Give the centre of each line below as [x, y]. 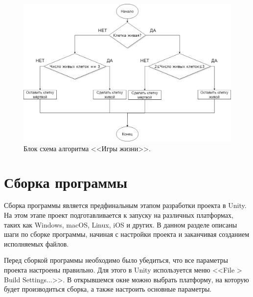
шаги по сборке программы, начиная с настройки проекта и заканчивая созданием [127, 234]
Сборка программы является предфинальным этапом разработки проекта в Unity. [125, 205]
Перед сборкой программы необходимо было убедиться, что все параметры [116, 260]
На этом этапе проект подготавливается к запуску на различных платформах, [119, 215]
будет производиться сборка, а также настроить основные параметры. [108, 289]
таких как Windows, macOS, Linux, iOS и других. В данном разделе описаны [121, 224]
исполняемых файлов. [36, 243]
